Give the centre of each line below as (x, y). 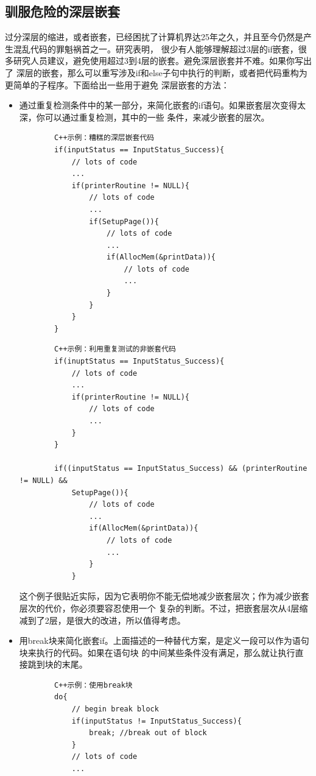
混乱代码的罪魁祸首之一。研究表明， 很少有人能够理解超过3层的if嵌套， (156, 48)
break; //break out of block (148, 733)
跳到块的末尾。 (58, 664)
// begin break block (115, 709)
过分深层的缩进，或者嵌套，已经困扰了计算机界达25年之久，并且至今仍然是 (154, 37)
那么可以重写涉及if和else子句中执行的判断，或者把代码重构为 (187, 72)
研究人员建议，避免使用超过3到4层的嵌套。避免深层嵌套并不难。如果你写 (158, 61)
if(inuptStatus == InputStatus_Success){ (139, 362)
